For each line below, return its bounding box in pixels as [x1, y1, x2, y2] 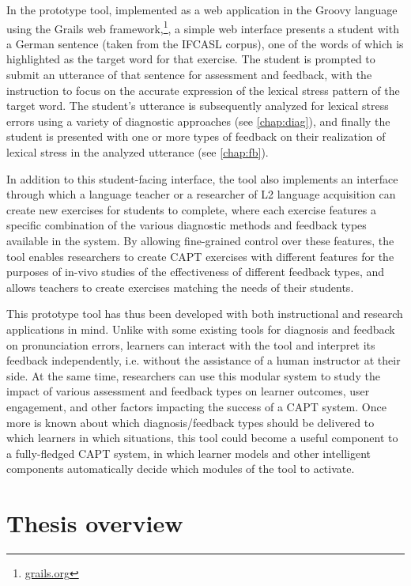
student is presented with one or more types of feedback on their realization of [6, 128, 386, 145]
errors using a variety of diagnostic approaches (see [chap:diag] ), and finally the [6, 112, 390, 129]
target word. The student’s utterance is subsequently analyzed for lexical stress [6, 97, 389, 114]
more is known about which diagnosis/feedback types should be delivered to [6, 414, 375, 430]
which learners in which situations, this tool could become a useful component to [6, 429, 398, 446]
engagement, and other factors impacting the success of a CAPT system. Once [6, 398, 386, 414]
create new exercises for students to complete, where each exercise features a [6, 201, 377, 217]
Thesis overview [6, 507, 183, 539]
